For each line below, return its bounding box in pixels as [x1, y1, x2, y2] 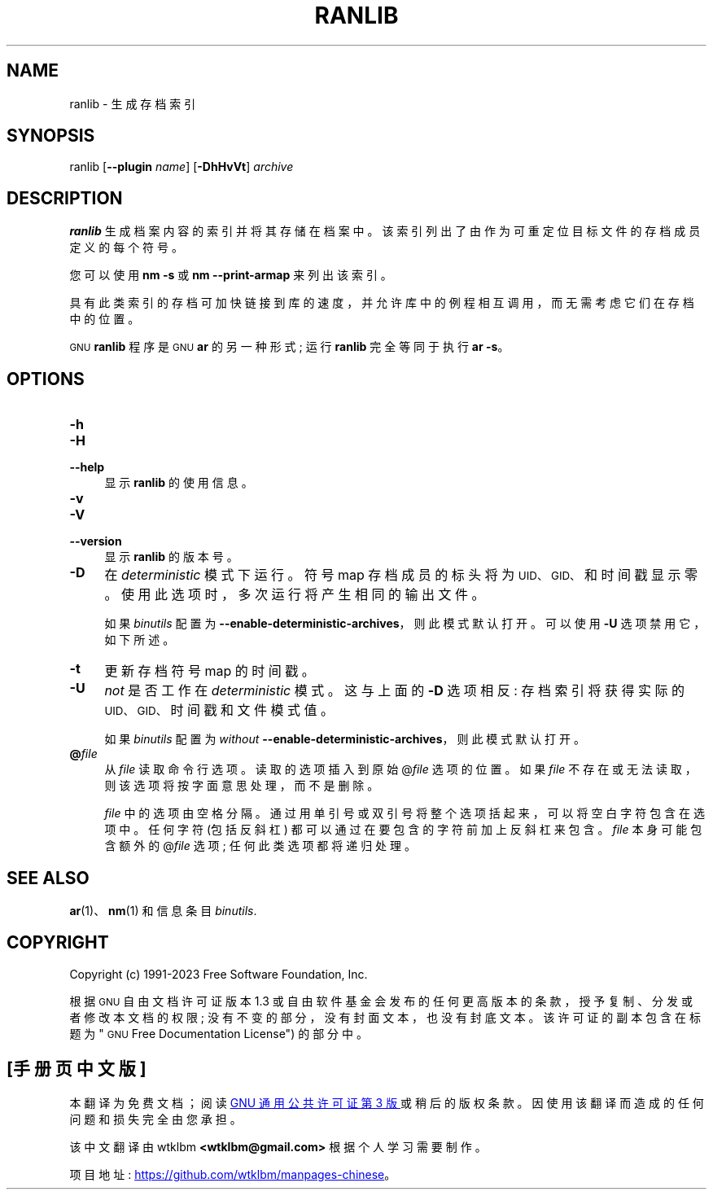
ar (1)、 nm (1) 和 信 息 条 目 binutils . [69, 903, 257, 918]
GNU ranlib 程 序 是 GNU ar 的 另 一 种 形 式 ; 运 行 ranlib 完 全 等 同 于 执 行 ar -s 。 [69, 340, 510, 354]
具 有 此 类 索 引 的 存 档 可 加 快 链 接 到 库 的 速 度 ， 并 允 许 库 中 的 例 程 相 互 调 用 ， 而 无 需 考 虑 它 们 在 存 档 [69, 296, 694, 310]
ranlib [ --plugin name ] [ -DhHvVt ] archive [69, 160, 294, 174]
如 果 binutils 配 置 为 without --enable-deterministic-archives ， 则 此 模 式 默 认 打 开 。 [104, 732, 585, 747]
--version [69, 534, 122, 549]
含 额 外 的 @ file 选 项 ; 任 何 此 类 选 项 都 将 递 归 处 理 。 [104, 839, 416, 853]
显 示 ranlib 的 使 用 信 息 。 [104, 475, 253, 490]
